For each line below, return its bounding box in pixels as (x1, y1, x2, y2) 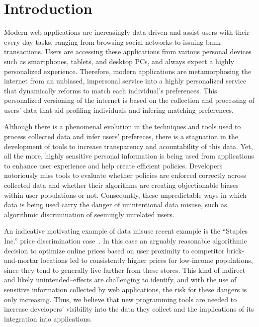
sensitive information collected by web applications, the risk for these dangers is (4, 284, 247, 294)
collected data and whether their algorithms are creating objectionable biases (4, 180, 239, 190)
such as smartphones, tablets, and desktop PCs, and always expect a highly (4, 56, 234, 66)
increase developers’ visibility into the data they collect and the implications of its (4, 304, 254, 314)
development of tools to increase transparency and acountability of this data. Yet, (4, 141, 253, 151)
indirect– (222, 264, 249, 275)
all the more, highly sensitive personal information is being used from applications (4, 151, 254, 161)
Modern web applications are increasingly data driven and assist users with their (4, 27, 250, 37)
